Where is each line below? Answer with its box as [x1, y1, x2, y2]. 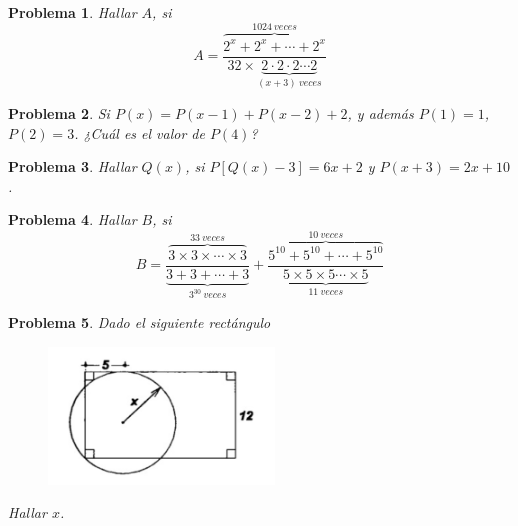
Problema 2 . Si [8, 103, 110, 124]
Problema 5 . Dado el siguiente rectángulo [8, 312, 271, 332]
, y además [347, 103, 414, 124]
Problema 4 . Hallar [8, 209, 137, 230]
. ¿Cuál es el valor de [74, 122, 205, 143]
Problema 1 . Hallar [8, 2, 137, 22]
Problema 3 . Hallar [8, 156, 137, 177]
